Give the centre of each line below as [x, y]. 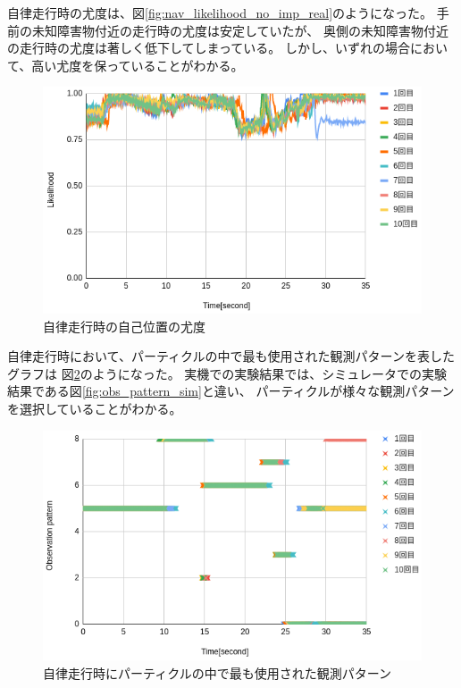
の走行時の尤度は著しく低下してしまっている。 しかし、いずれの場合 [209, 48]
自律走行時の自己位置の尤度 [124, 326]
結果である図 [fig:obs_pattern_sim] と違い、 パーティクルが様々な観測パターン [231, 391]
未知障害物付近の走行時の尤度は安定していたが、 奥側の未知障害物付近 [240, 30]
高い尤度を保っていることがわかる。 [138, 65]
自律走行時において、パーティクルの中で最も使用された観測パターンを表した [231, 356]
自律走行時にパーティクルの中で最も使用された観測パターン [218, 672]
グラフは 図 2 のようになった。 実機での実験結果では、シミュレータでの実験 [227, 373]
